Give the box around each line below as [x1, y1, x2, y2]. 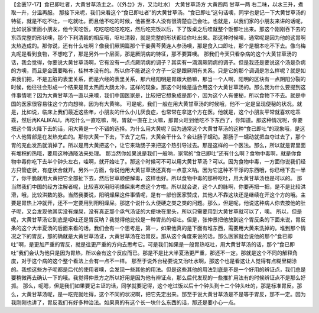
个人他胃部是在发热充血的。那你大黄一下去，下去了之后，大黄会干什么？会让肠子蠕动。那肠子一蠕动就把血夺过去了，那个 [11, 133, 306, 140]
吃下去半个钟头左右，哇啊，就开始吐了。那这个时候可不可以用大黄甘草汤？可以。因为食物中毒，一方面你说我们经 [31, 158, 306, 165]
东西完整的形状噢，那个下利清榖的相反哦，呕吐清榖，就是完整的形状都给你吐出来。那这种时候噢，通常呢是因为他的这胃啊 [11, 34, 306, 41]
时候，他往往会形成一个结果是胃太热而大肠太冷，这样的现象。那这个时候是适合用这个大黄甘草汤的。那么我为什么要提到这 [11, 83, 306, 91]
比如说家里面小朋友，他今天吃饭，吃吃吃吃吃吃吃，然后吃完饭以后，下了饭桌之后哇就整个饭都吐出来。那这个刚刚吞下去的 [11, 25, 306, 33]
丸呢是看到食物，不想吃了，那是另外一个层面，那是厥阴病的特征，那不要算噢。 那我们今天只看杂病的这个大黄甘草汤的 [11, 50, 297, 57]
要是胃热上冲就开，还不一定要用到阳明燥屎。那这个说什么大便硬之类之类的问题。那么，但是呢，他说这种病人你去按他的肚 [11, 199, 306, 206]
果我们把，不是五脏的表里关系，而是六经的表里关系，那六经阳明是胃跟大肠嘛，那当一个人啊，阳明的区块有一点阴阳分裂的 [11, 75, 306, 82]
